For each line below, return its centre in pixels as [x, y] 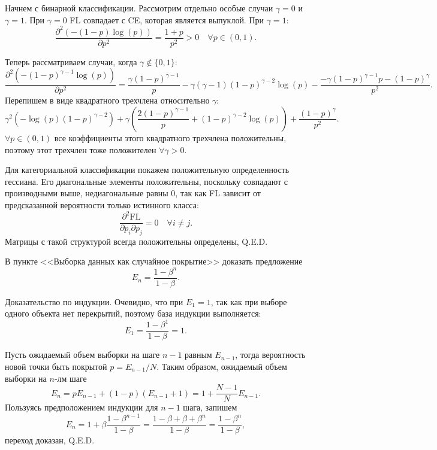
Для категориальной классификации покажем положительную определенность [147, 170]
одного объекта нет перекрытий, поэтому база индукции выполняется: [133, 313]
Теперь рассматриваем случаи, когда [71, 61]
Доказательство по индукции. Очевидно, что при [94, 301]
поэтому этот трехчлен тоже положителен [81, 149]
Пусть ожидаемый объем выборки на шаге [82, 355]
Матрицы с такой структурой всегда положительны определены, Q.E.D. [136, 241]
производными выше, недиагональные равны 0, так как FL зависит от [133, 193]
